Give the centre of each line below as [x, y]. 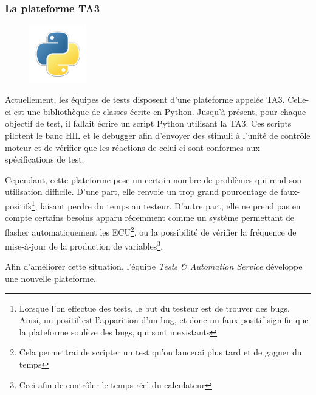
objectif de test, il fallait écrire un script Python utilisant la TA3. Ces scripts [148, 123]
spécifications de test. [45, 159]
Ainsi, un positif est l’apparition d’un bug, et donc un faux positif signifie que [164, 320]
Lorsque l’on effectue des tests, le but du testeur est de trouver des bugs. [154, 308]
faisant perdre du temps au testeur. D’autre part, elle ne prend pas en [170, 205]
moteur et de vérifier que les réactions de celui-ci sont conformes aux [132, 147]
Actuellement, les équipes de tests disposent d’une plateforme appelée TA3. [145, 100]
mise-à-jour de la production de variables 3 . [84, 245]
